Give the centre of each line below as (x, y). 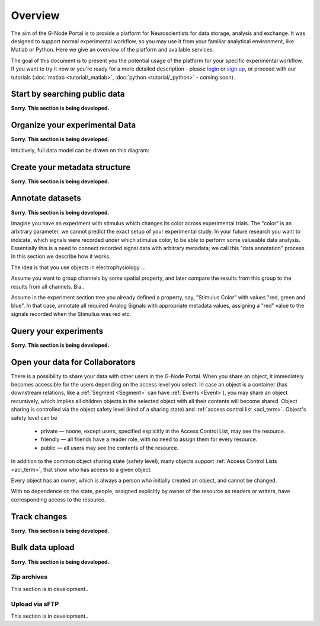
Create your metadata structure (71, 167)
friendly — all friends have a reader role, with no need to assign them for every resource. (149, 439)
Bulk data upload (43, 547)
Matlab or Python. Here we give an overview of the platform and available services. (113, 50)
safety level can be (34, 417)
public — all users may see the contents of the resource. (110, 448)
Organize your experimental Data (73, 125)
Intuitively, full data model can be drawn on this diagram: (80, 150)
